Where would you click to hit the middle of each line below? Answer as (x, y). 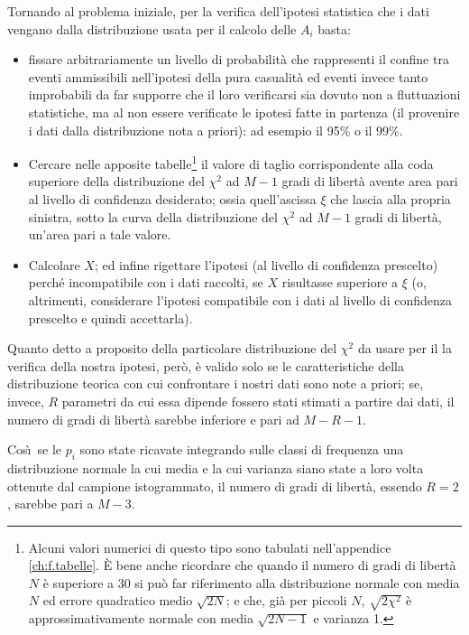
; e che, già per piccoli (286, 600)
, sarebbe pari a (51, 504)
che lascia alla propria (391, 199)
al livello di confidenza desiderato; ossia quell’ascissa (172, 199)
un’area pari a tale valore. (100, 234)
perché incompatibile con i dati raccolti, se (146, 282)
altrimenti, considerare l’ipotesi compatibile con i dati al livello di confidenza (240, 299)
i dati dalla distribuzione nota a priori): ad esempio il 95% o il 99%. (216, 130)
